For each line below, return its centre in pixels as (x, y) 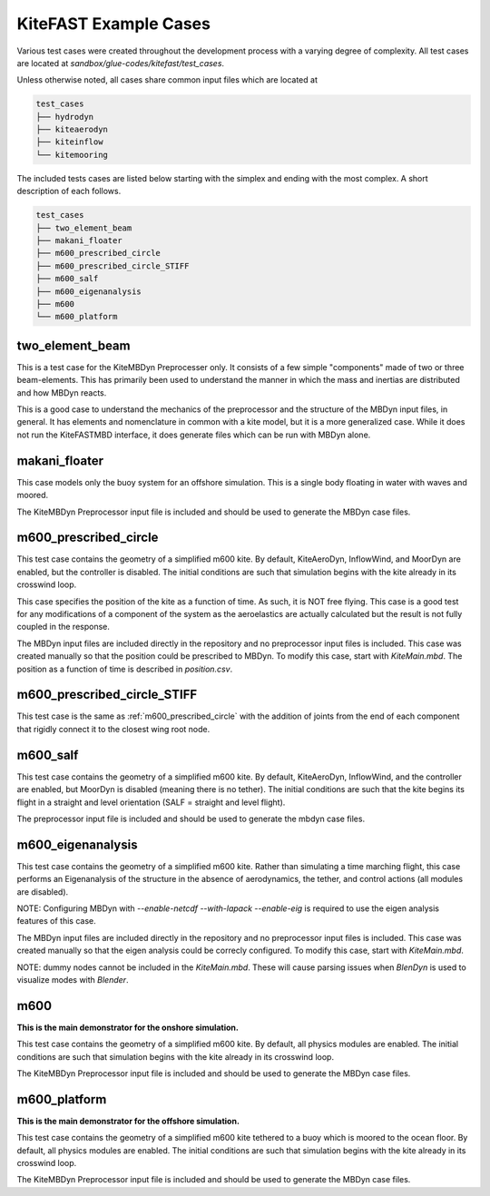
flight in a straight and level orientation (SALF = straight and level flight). (151, 802)
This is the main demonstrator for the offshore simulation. (128, 1121)
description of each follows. (69, 191)
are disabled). (43, 892)
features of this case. (56, 921)
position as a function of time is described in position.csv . (125, 669)
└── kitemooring (72, 155)
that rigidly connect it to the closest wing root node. (113, 729)
